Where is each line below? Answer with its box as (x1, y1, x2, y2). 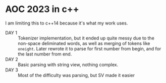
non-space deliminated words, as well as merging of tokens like (18, 40, 150, 46)
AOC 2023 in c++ (5, 3, 79, 15)
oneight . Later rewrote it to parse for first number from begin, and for (18, 45, 161, 51)
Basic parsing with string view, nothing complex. (18, 61, 119, 67)
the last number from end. (18, 51, 72, 57)
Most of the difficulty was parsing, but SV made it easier (18, 72, 135, 78)
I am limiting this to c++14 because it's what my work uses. (5, 20, 128, 26)
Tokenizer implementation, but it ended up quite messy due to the (18, 35, 155, 41)
